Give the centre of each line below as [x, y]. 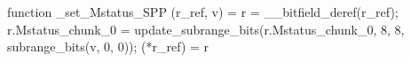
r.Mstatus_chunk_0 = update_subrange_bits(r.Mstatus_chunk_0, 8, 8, [206, 29]
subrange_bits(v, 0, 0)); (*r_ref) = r [108, 46]
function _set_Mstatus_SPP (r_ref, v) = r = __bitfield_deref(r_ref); [203, 12]
